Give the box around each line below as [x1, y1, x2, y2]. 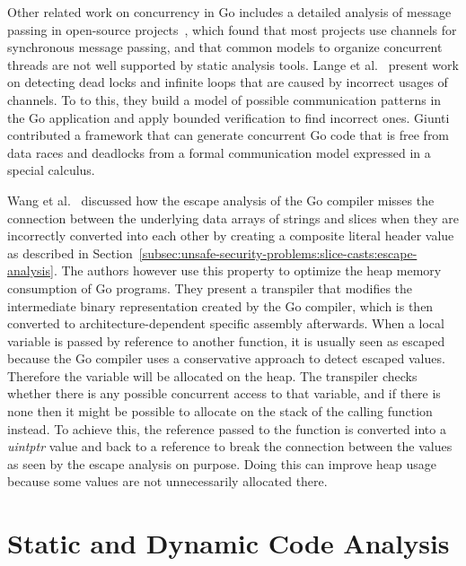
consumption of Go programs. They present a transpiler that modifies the [7, 278, 413, 297]
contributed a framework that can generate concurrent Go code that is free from [7, 126, 450, 144]
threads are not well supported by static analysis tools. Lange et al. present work [7, 55, 459, 74]
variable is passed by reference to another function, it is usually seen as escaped [7, 331, 445, 350]
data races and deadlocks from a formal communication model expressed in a [7, 143, 431, 161]
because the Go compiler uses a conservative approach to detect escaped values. [7, 349, 445, 368]
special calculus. [7, 161, 95, 179]
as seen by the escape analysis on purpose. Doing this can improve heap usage [7, 454, 437, 473]
